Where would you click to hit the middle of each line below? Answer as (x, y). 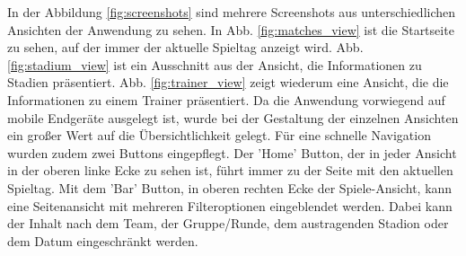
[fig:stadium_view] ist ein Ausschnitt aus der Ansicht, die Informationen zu (215, 64)
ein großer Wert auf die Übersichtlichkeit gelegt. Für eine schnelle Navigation (219, 135)
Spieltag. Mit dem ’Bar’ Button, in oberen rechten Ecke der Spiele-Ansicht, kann (230, 187)
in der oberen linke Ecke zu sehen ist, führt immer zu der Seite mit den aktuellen (230, 170)
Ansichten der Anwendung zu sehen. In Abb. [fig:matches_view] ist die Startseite (231, 29)
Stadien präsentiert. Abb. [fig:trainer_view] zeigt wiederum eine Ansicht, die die (228, 82)
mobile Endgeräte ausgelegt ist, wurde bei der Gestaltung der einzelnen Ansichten (233, 117)
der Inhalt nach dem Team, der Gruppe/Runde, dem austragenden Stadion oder (228, 223)
